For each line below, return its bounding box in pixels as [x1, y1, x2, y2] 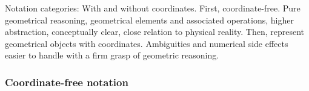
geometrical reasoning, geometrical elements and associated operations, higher [5, 13, 294, 26]
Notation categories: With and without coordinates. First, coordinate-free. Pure [5, 2, 301, 14]
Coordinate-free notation [5, 74, 128, 89]
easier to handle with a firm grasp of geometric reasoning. [5, 49, 219, 61]
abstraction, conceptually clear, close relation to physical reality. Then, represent [5, 25, 305, 38]
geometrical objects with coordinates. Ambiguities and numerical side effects [5, 37, 288, 49]
